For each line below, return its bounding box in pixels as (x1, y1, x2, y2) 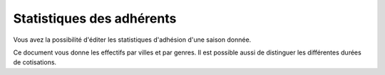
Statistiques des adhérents (13, 11, 177, 26)
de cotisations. (13, 58, 57, 67)
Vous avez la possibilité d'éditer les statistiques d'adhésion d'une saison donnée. (13, 35, 252, 44)
